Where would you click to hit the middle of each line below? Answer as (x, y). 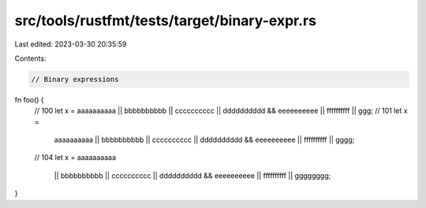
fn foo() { (30, 99)
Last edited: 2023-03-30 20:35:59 (71, 44)
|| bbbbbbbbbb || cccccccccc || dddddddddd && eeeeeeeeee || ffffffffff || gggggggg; (192, 175)
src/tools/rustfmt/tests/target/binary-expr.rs (166, 20)
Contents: (30, 58)
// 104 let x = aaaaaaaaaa (75, 158)
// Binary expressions (75, 79)
